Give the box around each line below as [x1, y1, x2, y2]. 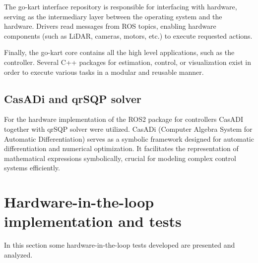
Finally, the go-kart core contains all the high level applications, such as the [4, 47, 235, 57]
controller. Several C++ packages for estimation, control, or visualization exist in [4, 56, 251, 67]
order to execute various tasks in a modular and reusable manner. [4, 66, 204, 77]
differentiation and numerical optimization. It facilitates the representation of [4, 143, 239, 154]
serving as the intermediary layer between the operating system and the [4, 11, 222, 21]
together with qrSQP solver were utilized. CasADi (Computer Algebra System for [4, 123, 253, 134]
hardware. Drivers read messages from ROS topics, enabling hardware [4, 21, 216, 31]
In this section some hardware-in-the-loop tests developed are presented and [4, 240, 235, 250]
